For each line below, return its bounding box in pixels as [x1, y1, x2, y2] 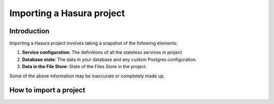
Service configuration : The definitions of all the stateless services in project [22, 49, 182, 56]
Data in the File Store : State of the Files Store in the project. [22, 64, 147, 70]
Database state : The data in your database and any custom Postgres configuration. [22, 56, 197, 63]
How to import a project [9, 86, 86, 94]
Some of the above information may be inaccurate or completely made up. [9, 73, 165, 79]
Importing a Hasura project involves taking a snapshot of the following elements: [9, 40, 178, 46]
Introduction [9, 27, 50, 35]
